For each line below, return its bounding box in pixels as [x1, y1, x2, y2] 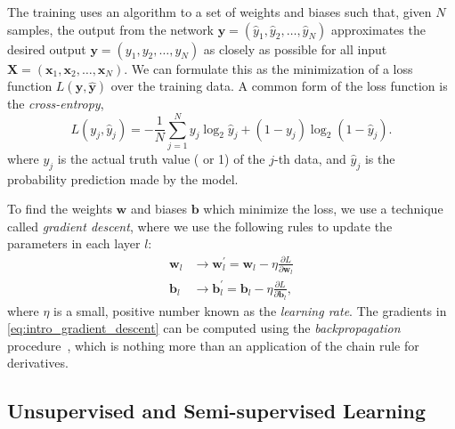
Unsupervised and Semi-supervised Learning [7, 397, 427, 425]
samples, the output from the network [7, 20, 215, 38]
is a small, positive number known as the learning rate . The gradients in [53, 301, 447, 320]
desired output [7, 39, 86, 58]
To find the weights [7, 199, 112, 218]
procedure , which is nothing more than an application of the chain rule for [7, 336, 419, 354]
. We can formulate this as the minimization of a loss [124, 59, 413, 77]
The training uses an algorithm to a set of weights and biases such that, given [7, 3, 432, 20]
